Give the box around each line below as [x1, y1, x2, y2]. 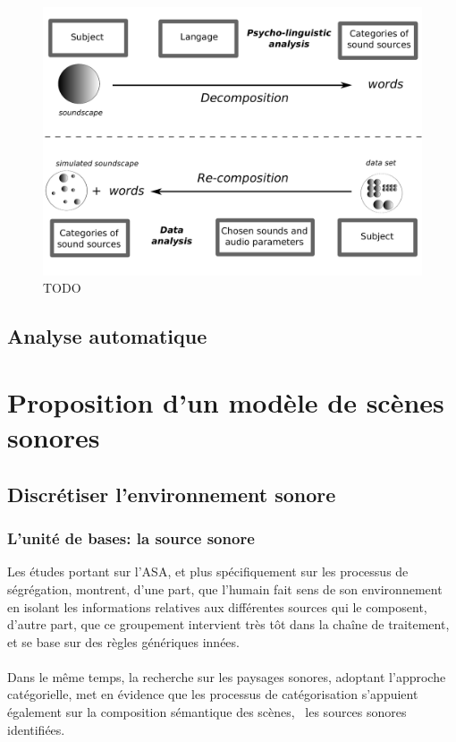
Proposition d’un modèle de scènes [7, 383, 444, 420]
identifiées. [7, 720, 65, 738]
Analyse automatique [7, 322, 207, 350]
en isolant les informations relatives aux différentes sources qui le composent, [7, 597, 427, 616]
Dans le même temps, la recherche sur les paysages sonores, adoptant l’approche [7, 667, 446, 686]
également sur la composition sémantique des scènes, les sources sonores [7, 703, 407, 721]
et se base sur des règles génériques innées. [7, 632, 240, 651]
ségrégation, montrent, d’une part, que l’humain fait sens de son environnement [7, 579, 443, 598]
